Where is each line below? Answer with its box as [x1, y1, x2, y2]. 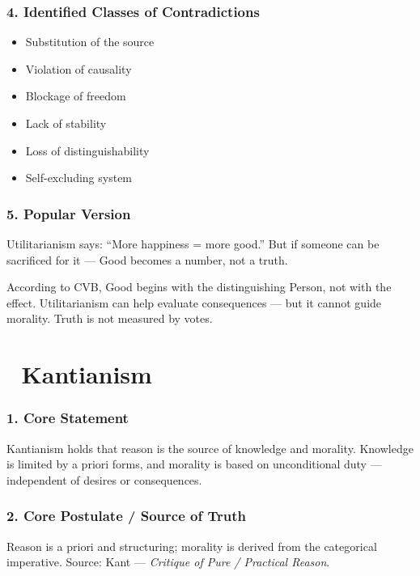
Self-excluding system [25, 169, 133, 186]
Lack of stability [25, 115, 107, 131]
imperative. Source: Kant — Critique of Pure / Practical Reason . [6, 553, 330, 570]
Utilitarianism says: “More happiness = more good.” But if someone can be [6, 235, 380, 252]
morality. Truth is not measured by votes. [6, 310, 213, 327]
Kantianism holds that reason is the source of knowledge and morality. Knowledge [6, 439, 414, 456]
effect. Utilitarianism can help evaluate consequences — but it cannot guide [6, 294, 382, 311]
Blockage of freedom [25, 87, 126, 104]
